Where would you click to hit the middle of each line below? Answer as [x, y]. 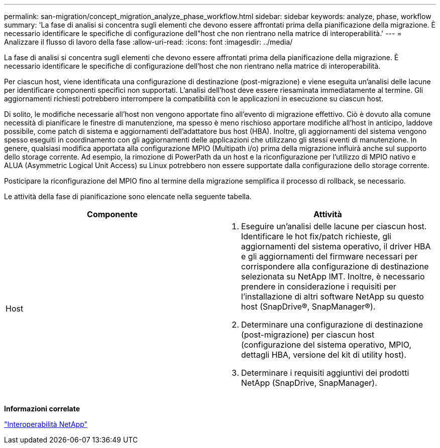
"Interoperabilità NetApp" [46, 424]
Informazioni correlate [42, 409]
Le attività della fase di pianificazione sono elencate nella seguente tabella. [128, 196]
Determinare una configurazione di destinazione [332, 325]
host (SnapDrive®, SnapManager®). [308, 307]
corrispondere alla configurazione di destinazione [335, 266]
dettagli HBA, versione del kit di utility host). [324, 355]
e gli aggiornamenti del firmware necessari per [329, 256]
